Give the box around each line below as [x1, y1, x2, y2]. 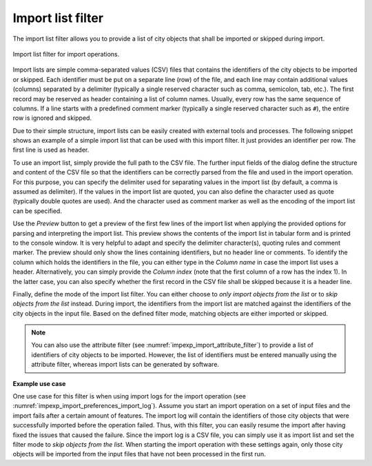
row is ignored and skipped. [12, 114, 92, 122]
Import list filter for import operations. [12, 50, 120, 58]
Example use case [12, 379, 66, 387]
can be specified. [12, 207, 62, 215]
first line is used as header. [12, 145, 90, 154]
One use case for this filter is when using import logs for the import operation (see [12, 392, 246, 401]
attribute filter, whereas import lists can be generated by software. [31, 361, 220, 369]
